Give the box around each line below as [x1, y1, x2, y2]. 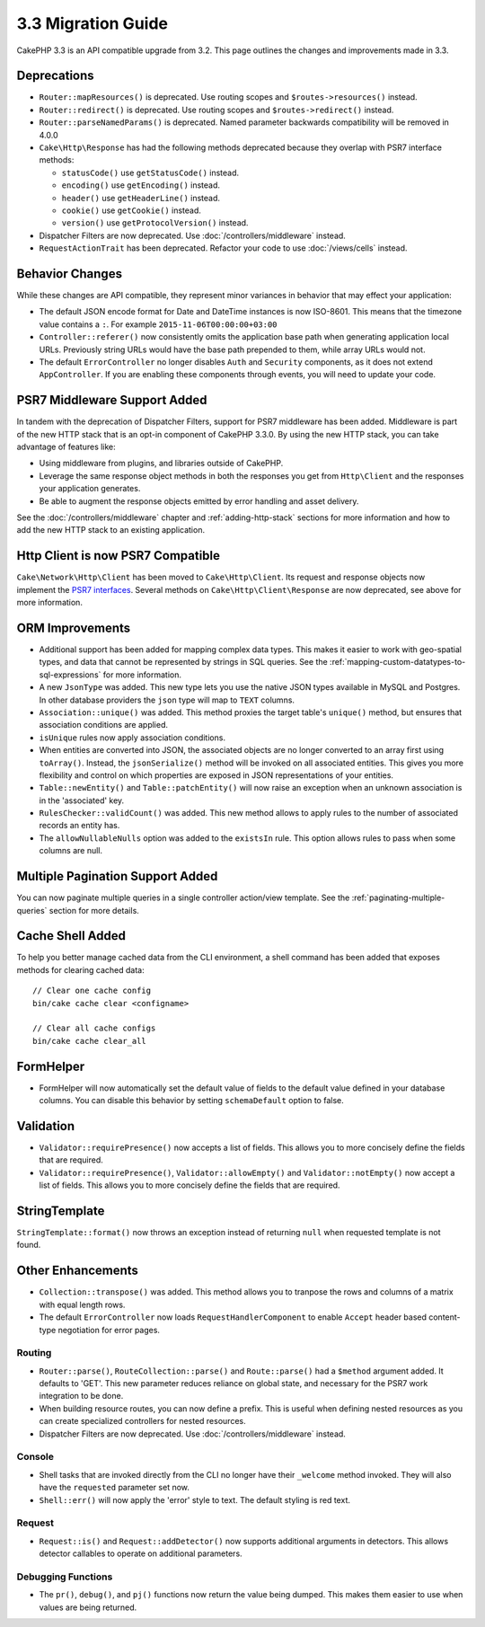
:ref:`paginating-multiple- [351, 892, 445, 903]
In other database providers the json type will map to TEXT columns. [39, 694, 295, 705]
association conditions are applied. [39, 720, 169, 730]
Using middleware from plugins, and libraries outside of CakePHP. [39, 458, 284, 469]
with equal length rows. [39, 1299, 126, 1310]
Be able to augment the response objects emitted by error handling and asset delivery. [39, 495, 359, 507]
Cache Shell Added [16, 928, 126, 943]
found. [16, 1240, 41, 1251]
